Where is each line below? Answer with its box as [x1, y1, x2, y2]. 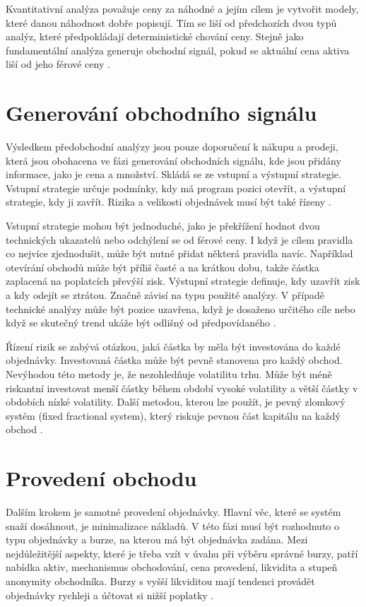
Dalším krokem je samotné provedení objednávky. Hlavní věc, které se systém [6, 505, 341, 519]
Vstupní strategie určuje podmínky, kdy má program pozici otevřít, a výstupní [6, 180, 346, 195]
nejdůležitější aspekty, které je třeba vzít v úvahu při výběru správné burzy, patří [6, 546, 358, 560]
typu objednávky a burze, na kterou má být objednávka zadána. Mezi [6, 532, 308, 547]
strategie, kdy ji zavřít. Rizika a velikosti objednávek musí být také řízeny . [6, 194, 331, 209]
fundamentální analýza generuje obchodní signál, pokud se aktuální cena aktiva [6, 42, 350, 57]
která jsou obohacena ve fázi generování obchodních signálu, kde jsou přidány [6, 153, 341, 167]
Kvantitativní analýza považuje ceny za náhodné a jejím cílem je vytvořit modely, [6, 1, 359, 16]
